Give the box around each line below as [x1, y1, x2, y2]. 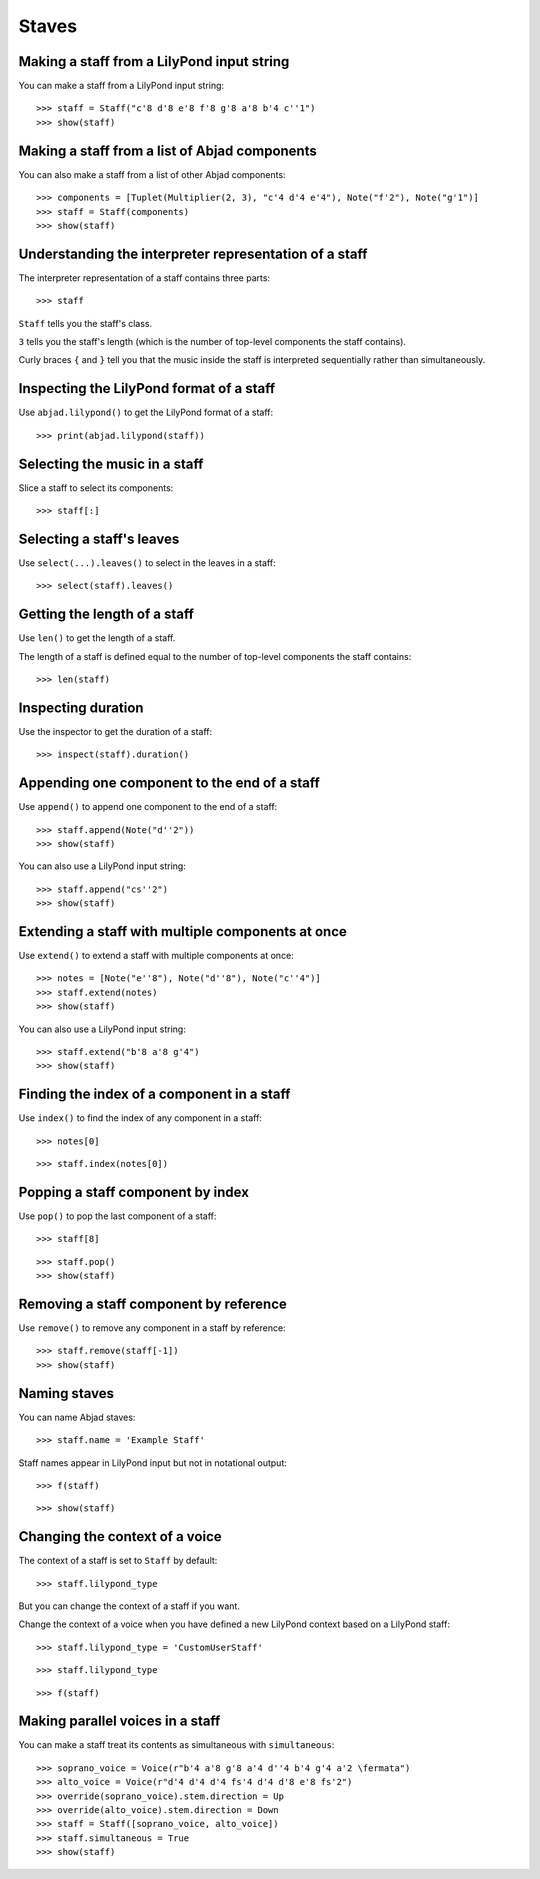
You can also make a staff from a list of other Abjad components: [18, 168, 286, 180]
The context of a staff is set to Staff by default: [18, 1555, 218, 1567]
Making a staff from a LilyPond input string [18, 53, 290, 70]
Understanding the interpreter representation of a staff [18, 245, 368, 262]
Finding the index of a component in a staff [18, 1086, 291, 1103]
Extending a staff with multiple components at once [18, 923, 347, 940]
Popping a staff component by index [18, 1183, 250, 1200]
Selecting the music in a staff [18, 455, 204, 472]
